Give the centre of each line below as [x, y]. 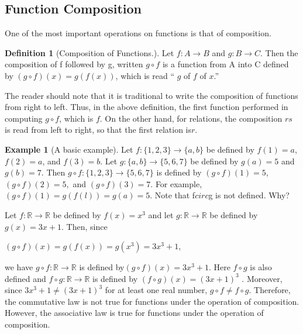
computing [24, 118]
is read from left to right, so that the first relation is [98, 130]
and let [161, 214]
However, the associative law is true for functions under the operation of [134, 313]
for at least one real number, [156, 290]
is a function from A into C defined [225, 64]
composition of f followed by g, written [74, 64]
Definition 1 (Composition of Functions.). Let [89, 52]
